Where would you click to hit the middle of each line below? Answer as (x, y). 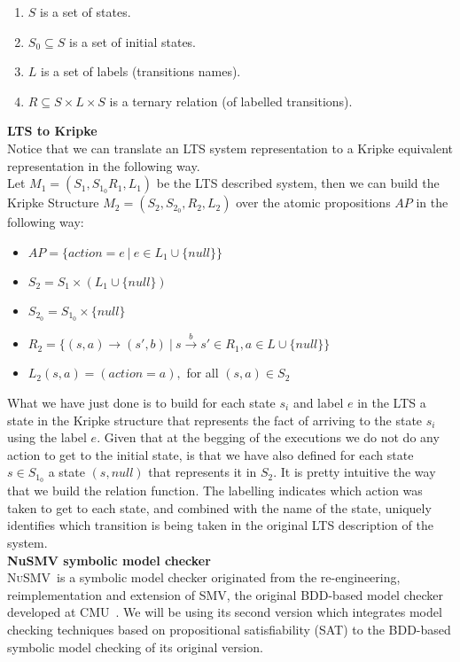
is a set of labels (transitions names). (141, 71)
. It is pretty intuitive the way (355, 472)
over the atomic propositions (313, 202)
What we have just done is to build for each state (141, 402)
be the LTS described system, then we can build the (298, 183)
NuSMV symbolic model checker (109, 560)
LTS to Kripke (52, 131)
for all (203, 373)
